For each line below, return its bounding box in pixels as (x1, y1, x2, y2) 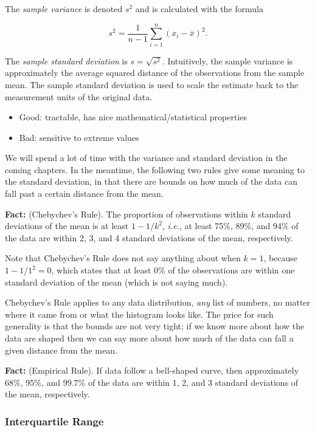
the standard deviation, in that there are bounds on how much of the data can (5, 175, 297, 188)
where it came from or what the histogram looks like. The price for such (5, 307, 274, 320)
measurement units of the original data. (5, 90, 153, 103)
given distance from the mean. (5, 343, 117, 356)
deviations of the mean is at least (5, 219, 129, 232)
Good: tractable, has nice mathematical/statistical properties (19, 111, 247, 123)
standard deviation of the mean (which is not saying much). (5, 275, 228, 288)
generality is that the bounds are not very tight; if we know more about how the (5, 320, 305, 332)
